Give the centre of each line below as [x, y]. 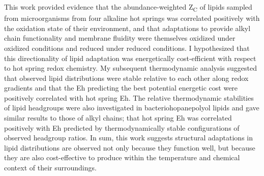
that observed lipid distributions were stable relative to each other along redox [126, 78]
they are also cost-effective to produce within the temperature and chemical [122, 157]
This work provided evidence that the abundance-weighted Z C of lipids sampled [128, 7]
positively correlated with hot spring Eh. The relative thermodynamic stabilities [129, 97]
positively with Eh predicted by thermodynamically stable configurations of [122, 127]
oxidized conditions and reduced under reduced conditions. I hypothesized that [127, 48]
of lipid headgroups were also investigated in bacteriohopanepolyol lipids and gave [132, 108]
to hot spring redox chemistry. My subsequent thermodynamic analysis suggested [130, 68]
